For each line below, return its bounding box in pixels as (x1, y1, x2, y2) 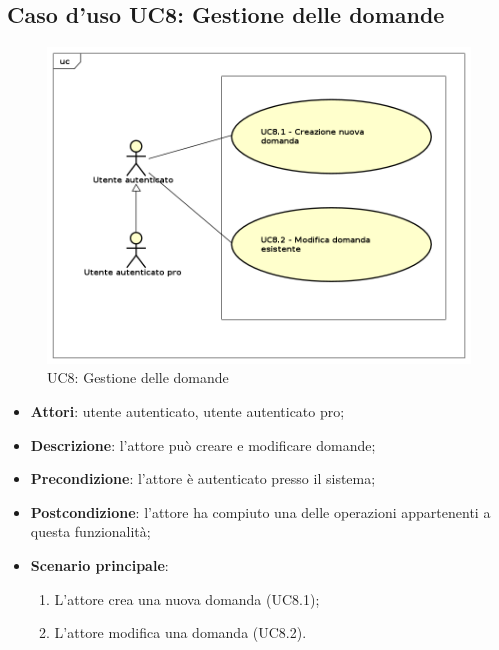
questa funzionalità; (30, 521, 151, 542)
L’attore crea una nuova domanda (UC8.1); (54, 588, 320, 609)
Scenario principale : (30, 554, 169, 575)
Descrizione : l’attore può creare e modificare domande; (30, 434, 376, 455)
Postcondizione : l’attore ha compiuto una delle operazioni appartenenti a (30, 501, 491, 522)
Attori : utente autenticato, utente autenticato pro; (30, 400, 345, 421)
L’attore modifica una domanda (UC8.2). (54, 622, 307, 643)
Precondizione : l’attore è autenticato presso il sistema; (30, 468, 376, 489)
